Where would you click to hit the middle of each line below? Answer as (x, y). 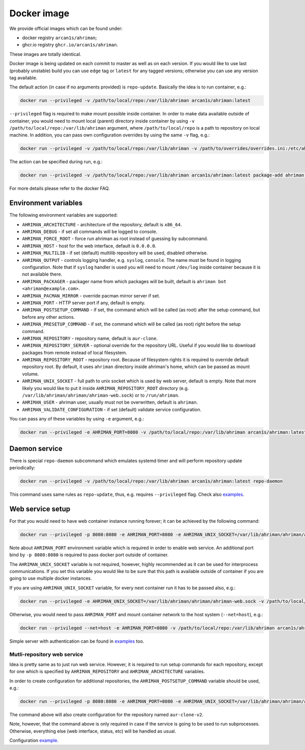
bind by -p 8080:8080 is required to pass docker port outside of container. (89, 555)
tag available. (23, 78)
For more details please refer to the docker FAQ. (60, 189)
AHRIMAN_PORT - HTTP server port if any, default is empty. (84, 303)
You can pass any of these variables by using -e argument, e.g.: (77, 419)
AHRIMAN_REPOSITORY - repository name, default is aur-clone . (90, 338)
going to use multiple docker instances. (51, 578)
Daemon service (36, 448)
